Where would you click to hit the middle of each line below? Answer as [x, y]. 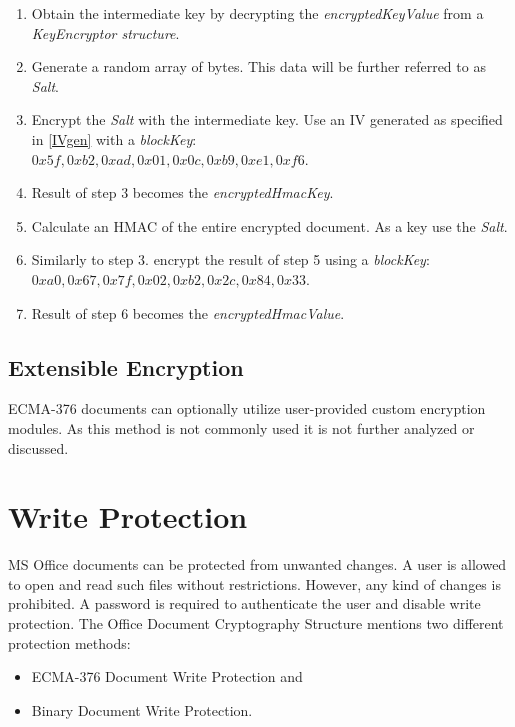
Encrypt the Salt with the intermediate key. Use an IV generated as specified [267, 119]
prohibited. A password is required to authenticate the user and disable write [244, 603]
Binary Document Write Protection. [142, 709]
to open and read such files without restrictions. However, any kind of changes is [254, 583]
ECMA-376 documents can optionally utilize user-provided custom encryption [247, 408]
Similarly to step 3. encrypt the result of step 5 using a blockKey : [230, 259]
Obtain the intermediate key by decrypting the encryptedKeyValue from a [257, 13]
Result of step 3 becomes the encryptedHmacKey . [182, 192]
